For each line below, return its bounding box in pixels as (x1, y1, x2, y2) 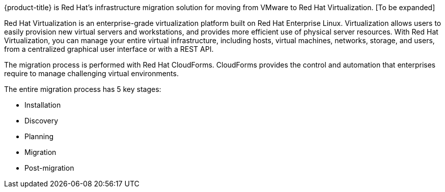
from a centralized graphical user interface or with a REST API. (4, 45, 214, 53)
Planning (24, 132, 53, 141)
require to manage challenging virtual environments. (4, 69, 179, 78)
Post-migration (24, 164, 74, 172)
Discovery (24, 116, 59, 125)
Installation (24, 101, 61, 109)
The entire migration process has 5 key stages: (4, 85, 161, 93)
